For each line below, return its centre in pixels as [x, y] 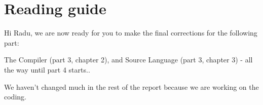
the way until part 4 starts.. [47, 69]
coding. [15, 97]
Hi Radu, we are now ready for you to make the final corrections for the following [131, 33]
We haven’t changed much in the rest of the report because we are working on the [131, 86]
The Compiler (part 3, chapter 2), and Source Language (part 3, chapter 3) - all [128, 60]
